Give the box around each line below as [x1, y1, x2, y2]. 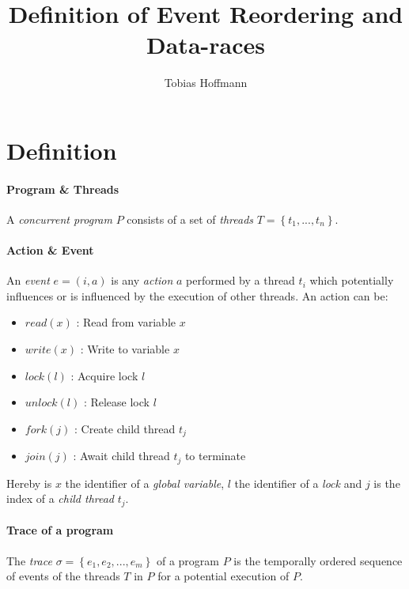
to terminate [184, 447, 246, 464]
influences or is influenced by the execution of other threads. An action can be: [6, 287, 388, 304]
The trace [6, 552, 52, 568]
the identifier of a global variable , [65, 474, 225, 491]
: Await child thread [73, 447, 170, 464]
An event [6, 272, 50, 289]
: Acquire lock [70, 367, 138, 383]
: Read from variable [76, 314, 176, 330]
